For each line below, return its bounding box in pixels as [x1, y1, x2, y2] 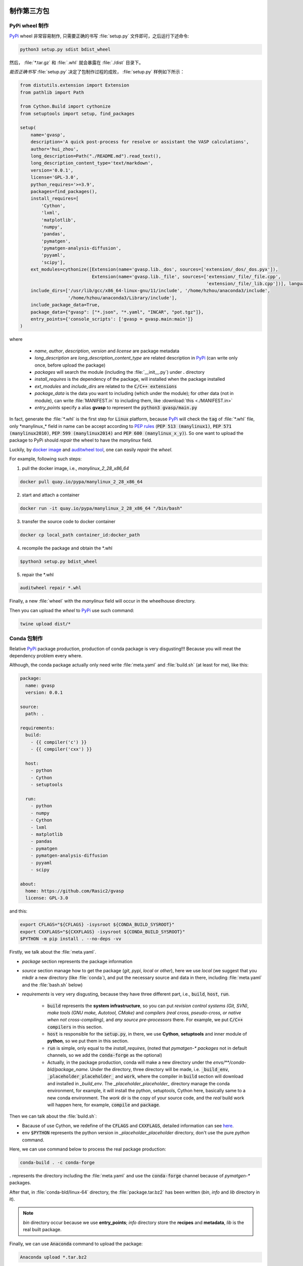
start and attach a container [22, 492, 80, 498]
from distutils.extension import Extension [20, 83, 130, 88]
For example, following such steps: [9, 456, 82, 462]
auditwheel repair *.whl [20, 585, 82, 591]
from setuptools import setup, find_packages [20, 110, 135, 116]
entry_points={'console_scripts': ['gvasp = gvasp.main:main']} [30, 316, 193, 322]
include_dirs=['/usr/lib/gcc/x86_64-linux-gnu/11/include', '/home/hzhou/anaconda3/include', [30, 288, 270, 294]
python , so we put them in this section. [47, 1038, 129, 1044]
